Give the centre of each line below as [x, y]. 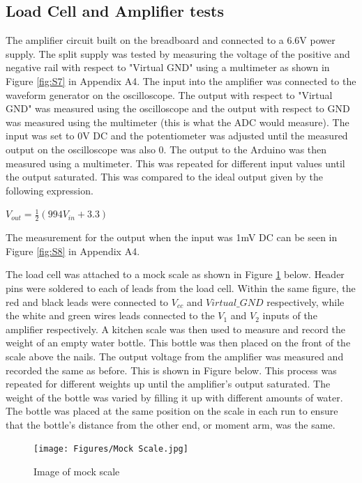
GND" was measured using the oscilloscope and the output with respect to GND [178, 108]
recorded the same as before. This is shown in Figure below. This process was [171, 370]
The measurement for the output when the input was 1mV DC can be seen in [172, 237]
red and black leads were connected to [87, 301]
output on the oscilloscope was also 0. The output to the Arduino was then [166, 149]
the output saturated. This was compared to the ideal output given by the [164, 177]
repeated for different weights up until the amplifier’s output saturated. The [168, 384]
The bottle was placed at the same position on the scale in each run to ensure [172, 411]
